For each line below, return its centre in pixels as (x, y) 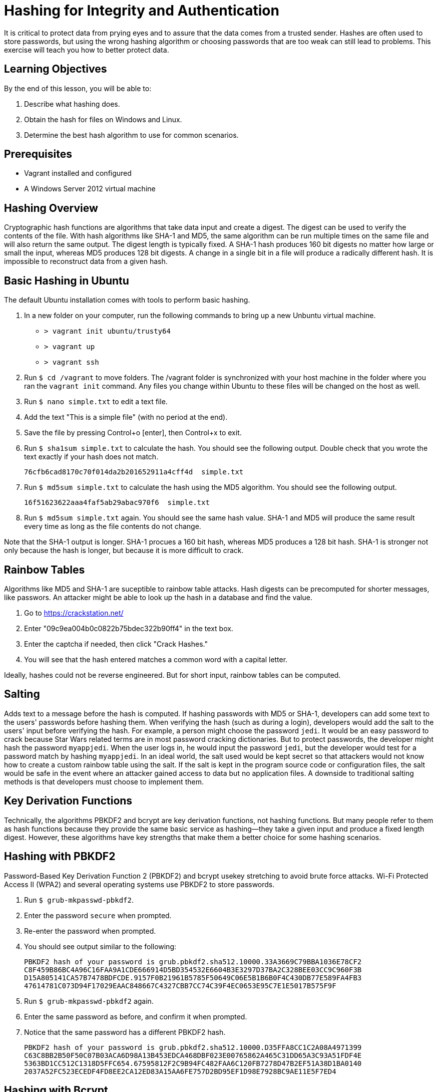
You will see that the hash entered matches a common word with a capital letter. (156, 659)
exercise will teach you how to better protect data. (87, 50)
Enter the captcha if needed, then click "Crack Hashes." (116, 644)
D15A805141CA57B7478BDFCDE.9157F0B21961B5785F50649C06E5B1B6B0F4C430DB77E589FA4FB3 (193, 978)
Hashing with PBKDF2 (60, 857)
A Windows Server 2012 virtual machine (90, 189)
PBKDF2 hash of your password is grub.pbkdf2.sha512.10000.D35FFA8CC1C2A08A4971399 (193, 1047)
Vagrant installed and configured (78, 173)
